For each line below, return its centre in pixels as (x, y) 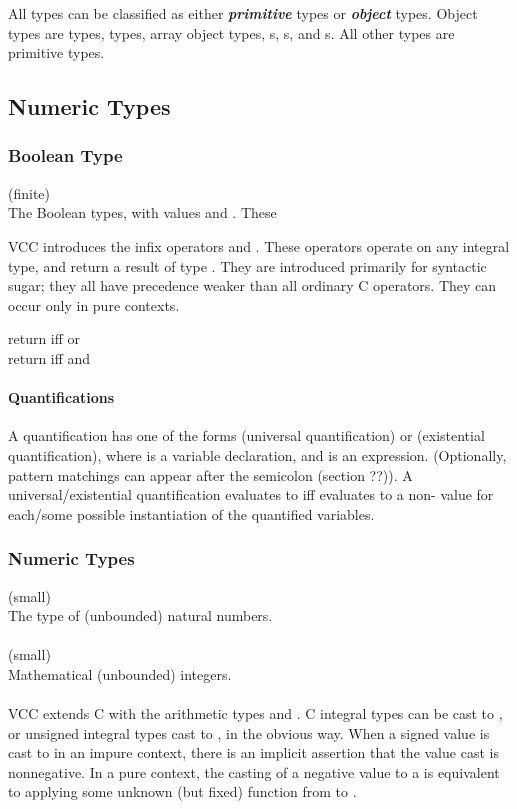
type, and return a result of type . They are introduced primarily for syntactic (247, 265)
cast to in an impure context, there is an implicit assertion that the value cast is (253, 752)
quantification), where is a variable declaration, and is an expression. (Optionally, (257, 454)
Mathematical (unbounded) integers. (120, 673)
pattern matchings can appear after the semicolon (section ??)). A (210, 474)
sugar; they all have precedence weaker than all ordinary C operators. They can (252, 285)
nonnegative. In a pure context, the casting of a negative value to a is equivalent (254, 771)
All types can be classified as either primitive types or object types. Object (243, 13)
